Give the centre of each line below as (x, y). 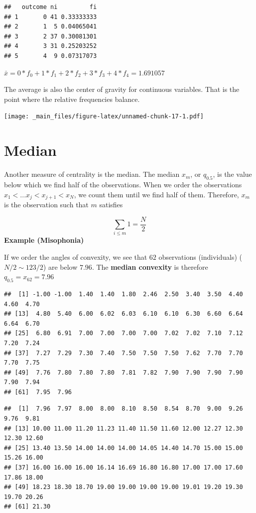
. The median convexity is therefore (150, 266)
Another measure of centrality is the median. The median (92, 174)
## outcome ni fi (51, 7)
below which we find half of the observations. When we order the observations (123, 184)
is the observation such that (46, 204)
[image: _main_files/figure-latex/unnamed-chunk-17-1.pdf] (104, 117)
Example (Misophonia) (44, 240)
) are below (60, 266)
